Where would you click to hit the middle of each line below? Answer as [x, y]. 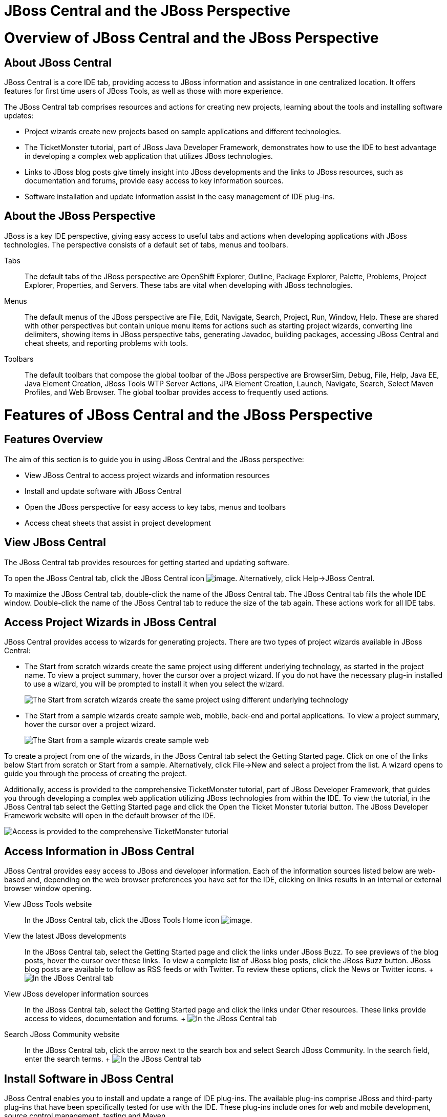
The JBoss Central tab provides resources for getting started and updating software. [147, 562]
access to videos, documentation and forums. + [105, 1019]
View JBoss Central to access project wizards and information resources [147, 475]
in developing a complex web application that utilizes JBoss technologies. [149, 156]
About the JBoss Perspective [80, 216]
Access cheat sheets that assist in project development [118, 523]
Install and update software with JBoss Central [103, 491]
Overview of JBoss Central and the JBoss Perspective [191, 38]
